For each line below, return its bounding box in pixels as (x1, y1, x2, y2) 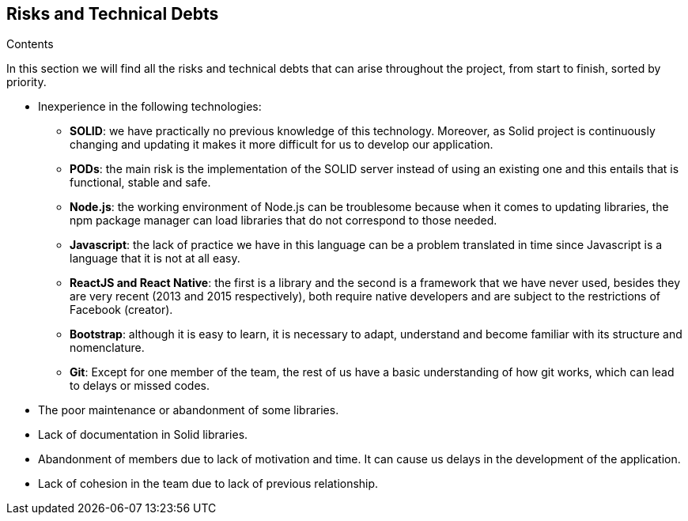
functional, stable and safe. (70, 176, 211, 190)
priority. (6, 75, 47, 89)
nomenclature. (70, 341, 145, 355)
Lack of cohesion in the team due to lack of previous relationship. (38, 477, 379, 491)
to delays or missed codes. (70, 379, 210, 393)
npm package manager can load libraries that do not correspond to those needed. (70, 213, 497, 228)
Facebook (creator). (70, 303, 173, 317)
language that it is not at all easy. (70, 251, 240, 266)
